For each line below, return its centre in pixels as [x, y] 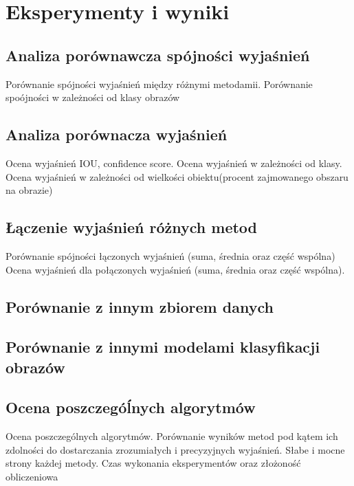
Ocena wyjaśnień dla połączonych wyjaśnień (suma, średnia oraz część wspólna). [175, 269]
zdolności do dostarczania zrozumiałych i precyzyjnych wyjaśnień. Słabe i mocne [175, 449]
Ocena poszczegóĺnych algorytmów [131, 407]
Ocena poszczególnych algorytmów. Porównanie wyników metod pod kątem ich [172, 436]
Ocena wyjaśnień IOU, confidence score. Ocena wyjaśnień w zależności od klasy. [174, 163]
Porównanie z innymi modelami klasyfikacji [163, 347]
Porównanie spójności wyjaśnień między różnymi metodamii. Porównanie [159, 84]
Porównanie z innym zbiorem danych [140, 306]
